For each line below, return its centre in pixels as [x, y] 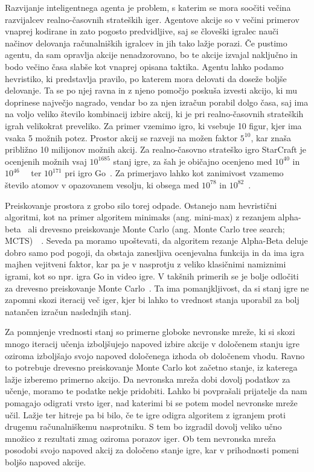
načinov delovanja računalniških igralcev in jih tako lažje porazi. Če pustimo [146, 43]
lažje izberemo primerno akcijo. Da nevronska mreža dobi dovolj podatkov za [148, 379]
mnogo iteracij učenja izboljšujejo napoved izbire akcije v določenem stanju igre [152, 344]
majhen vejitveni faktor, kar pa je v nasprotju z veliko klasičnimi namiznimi [146, 264]
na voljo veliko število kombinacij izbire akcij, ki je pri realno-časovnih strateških [154, 114]
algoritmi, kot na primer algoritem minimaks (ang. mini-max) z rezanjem [140, 217]
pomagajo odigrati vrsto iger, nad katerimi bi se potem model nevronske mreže [151, 403]
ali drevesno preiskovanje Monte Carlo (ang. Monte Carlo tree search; [156, 228]
